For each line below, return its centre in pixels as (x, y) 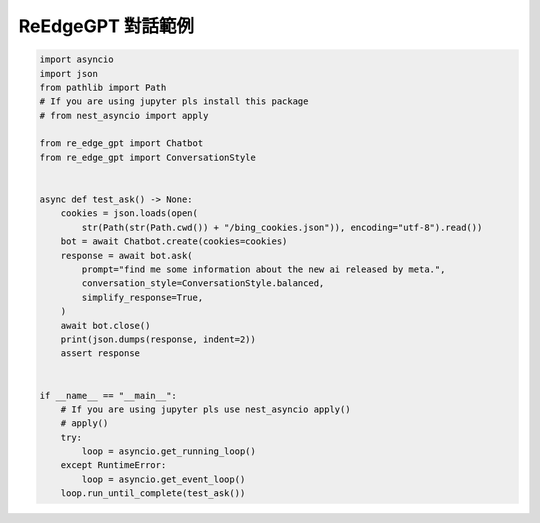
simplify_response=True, (142, 297)
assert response (100, 353)
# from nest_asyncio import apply (124, 115)
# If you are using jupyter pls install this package (174, 101)
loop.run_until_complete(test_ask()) (153, 493)
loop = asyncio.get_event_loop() (163, 479)
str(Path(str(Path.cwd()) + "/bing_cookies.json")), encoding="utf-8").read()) (282, 227)
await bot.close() (105, 325)
